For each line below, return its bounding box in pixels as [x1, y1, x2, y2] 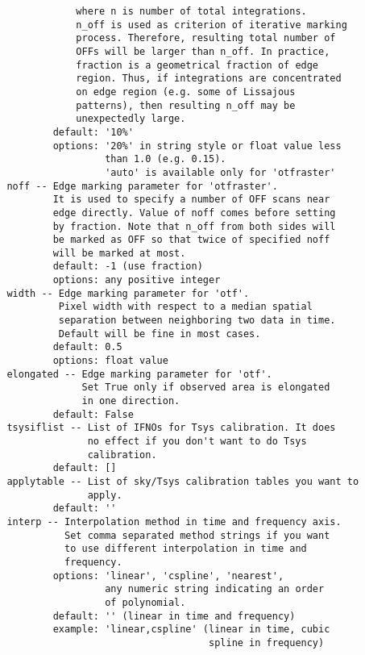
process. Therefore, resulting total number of [76, 32, 336, 44]
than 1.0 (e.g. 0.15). [105, 153, 226, 165]
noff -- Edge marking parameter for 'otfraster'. [6, 180, 278, 192]
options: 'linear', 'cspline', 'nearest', [52, 569, 284, 582]
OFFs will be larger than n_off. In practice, [76, 45, 330, 57]
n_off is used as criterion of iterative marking [76, 19, 347, 31]
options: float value [52, 355, 168, 367]
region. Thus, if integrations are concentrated [76, 73, 342, 85]
